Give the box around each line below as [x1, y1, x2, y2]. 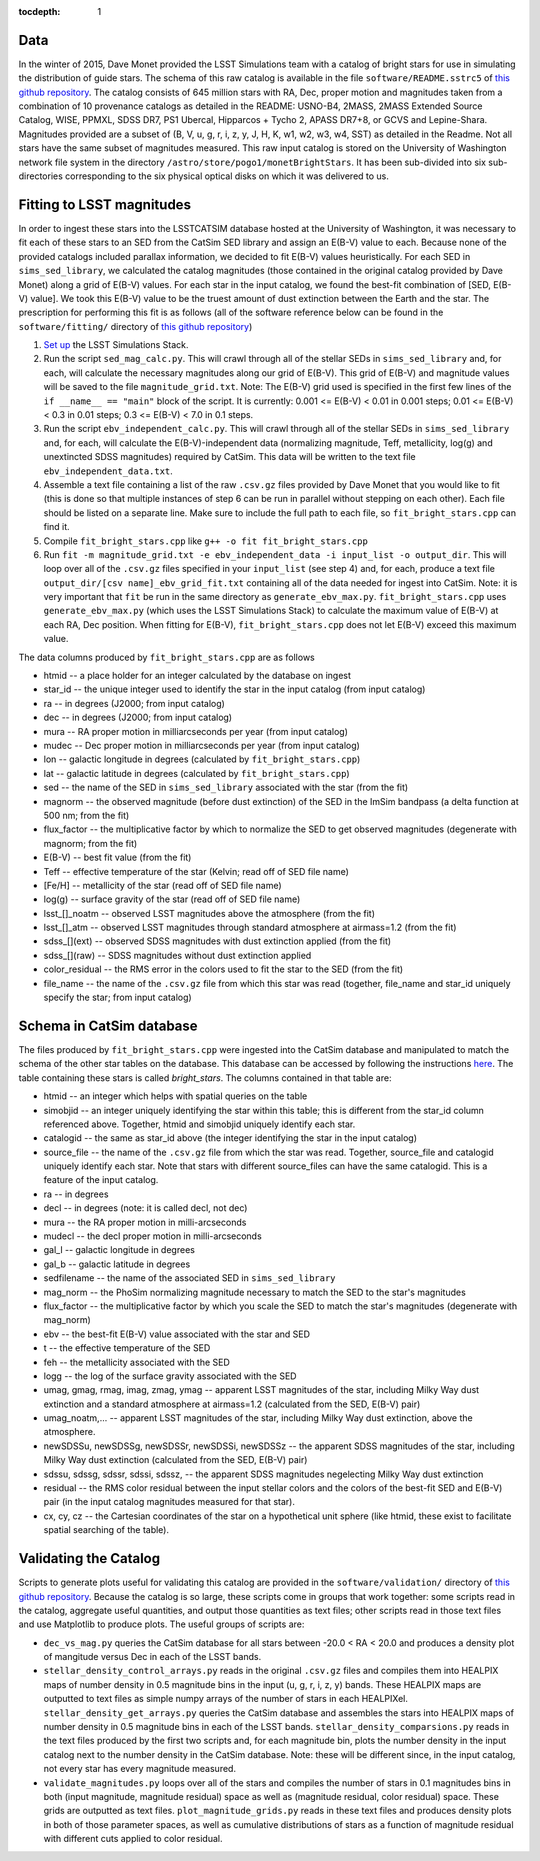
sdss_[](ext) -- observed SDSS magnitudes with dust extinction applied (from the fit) [43, 935, 392, 947]
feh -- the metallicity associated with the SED [43, 1356, 230, 1368]
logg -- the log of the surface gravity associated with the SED [43, 1370, 297, 1382]
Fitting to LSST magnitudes [18, 196, 192, 213]
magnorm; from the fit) [43, 837, 138, 849]
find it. [43, 521, 70, 533]
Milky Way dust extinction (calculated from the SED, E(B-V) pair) [43, 1454, 308, 1466]
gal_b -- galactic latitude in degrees [43, 1258, 191, 1270]
